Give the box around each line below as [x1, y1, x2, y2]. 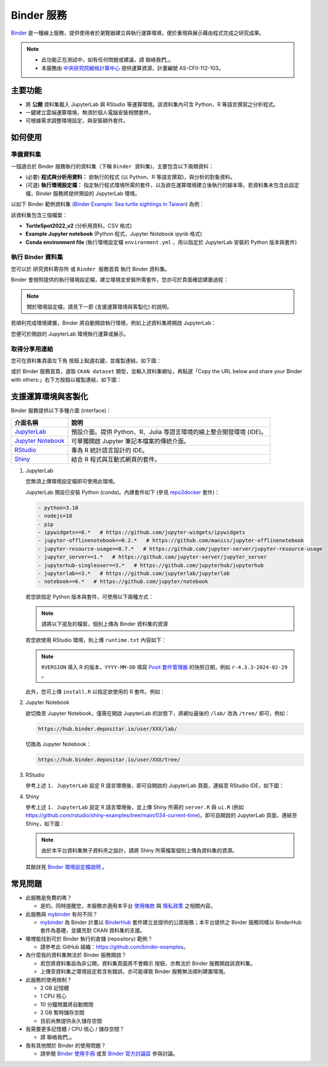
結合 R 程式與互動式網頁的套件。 [71, 455, 161, 463]
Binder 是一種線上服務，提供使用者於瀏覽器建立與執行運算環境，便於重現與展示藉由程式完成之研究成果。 [11, 29, 265, 36]
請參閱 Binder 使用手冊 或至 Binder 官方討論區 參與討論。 [40, 1050, 178, 1057]
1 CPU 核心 [40, 993, 67, 1000]
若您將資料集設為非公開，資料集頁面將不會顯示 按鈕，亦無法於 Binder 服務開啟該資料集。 [40, 960, 256, 967]
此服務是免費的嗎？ [25, 894, 72, 901]
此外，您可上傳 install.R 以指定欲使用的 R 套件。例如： [25, 688, 165, 695]
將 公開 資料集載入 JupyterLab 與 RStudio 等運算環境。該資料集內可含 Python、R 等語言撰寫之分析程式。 [25, 100, 279, 108]
